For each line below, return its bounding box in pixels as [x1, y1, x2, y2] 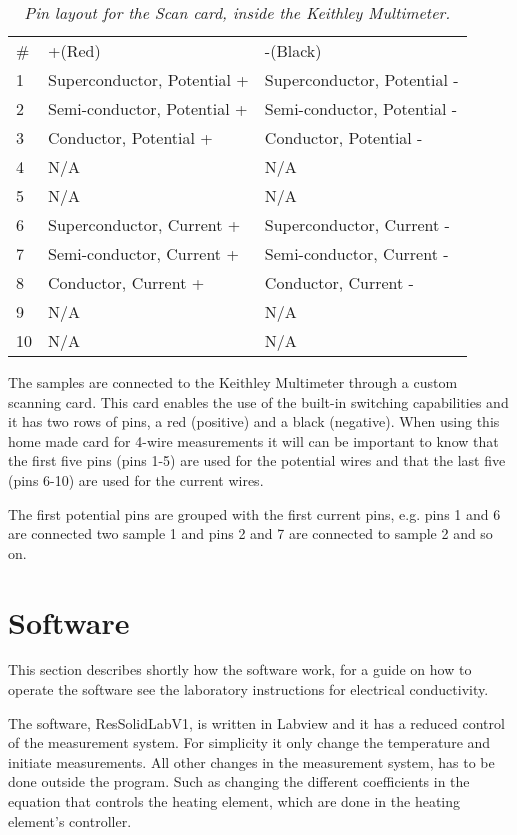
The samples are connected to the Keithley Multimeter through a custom [8, 372, 458, 392]
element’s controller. [8, 810, 132, 831]
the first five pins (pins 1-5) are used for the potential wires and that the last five [8, 450, 506, 471]
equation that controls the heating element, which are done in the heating [8, 791, 461, 812]
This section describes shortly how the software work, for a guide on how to [8, 659, 472, 680]
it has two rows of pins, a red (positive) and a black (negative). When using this [8, 411, 500, 432]
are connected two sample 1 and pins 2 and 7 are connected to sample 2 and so [8, 523, 493, 544]
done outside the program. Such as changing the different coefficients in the [8, 771, 470, 792]
